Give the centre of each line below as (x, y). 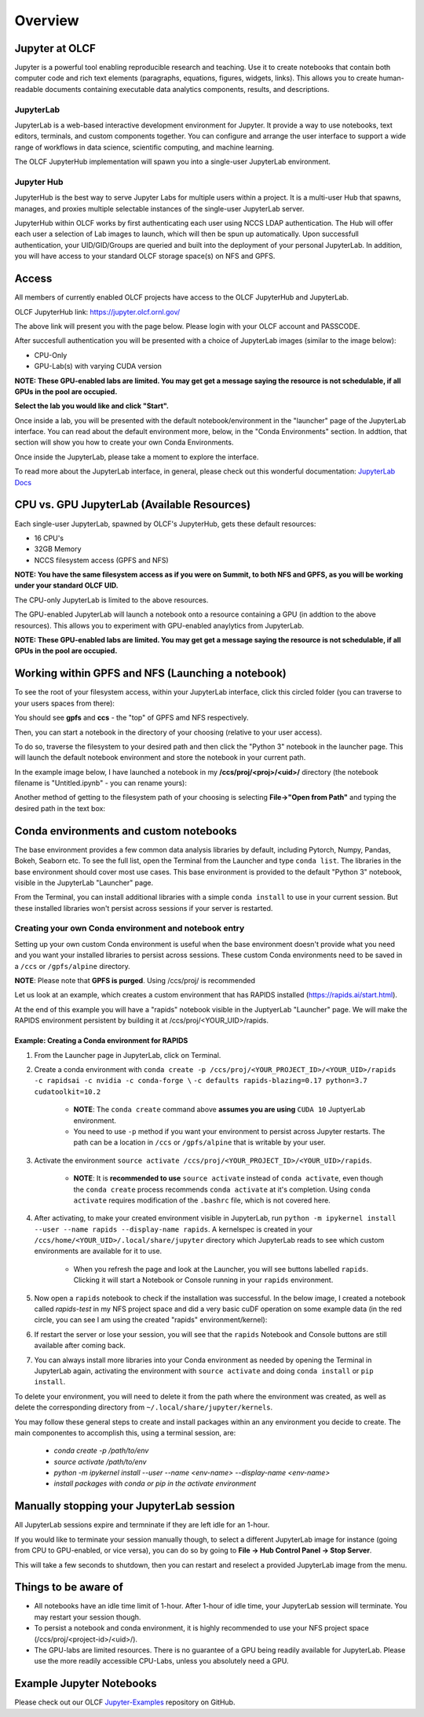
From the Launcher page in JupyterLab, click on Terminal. (128, 1055)
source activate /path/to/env (100, 1461)
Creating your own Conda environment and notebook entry (130, 928)
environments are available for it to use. (98, 1251)
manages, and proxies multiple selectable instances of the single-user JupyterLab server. (159, 208)
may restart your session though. (88, 1617)
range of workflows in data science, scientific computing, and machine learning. (144, 147)
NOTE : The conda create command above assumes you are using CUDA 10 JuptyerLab (219, 1110)
